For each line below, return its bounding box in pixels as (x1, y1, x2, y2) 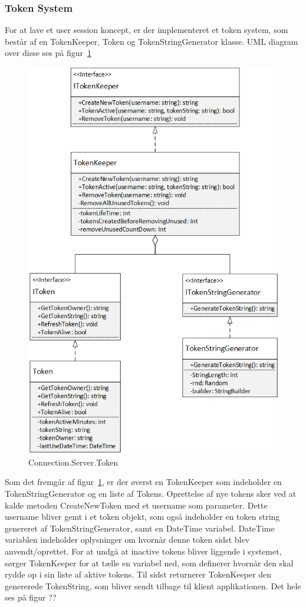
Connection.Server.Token (28, 456, 119, 468)
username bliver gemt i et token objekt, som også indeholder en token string (5, 510, 280, 523)
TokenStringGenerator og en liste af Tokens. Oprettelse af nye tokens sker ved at (5, 487, 297, 499)
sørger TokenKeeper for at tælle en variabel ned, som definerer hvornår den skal (5, 556, 294, 569)
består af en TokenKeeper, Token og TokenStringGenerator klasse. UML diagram (5, 35, 298, 47)
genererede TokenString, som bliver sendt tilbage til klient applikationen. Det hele (5, 579, 301, 592)
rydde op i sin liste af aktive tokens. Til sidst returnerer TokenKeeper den (5, 568, 272, 580)
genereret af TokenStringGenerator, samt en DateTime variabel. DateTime (5, 522, 275, 534)
